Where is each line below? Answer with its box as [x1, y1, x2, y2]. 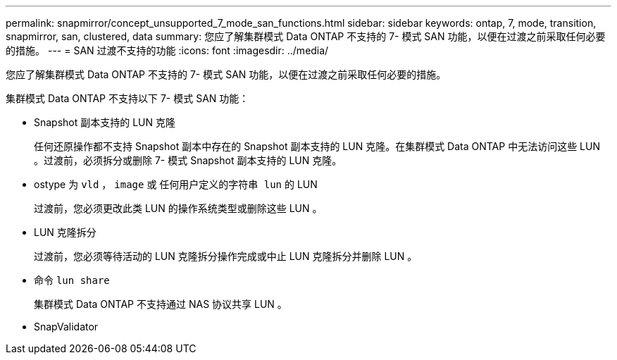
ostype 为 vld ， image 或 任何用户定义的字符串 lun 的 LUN [34, 178, 318, 190]
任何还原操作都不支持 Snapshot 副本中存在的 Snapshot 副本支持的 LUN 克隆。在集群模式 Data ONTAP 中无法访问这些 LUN [34, 140, 600, 152]
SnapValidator [34, 321, 99, 333]
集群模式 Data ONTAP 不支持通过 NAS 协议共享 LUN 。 [34, 298, 287, 310]
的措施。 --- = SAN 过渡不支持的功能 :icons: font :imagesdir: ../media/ [6, 44, 329, 56]
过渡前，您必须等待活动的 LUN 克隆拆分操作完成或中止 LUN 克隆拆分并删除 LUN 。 [34, 250, 418, 262]
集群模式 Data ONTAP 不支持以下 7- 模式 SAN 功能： [6, 92, 249, 104]
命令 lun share [34, 274, 110, 286]
